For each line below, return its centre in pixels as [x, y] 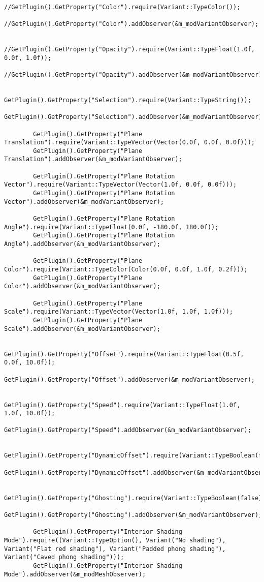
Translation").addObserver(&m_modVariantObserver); [93, 159]
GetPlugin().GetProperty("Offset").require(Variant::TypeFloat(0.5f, [124, 354]
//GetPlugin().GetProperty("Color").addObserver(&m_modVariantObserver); [131, 24]
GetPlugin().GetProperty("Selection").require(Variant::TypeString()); [128, 100]
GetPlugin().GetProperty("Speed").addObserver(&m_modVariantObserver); [128, 430]
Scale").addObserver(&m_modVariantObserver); [82, 329]
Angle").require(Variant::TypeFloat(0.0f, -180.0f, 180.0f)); [111, 227]
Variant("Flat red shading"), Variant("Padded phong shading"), [115, 549]
